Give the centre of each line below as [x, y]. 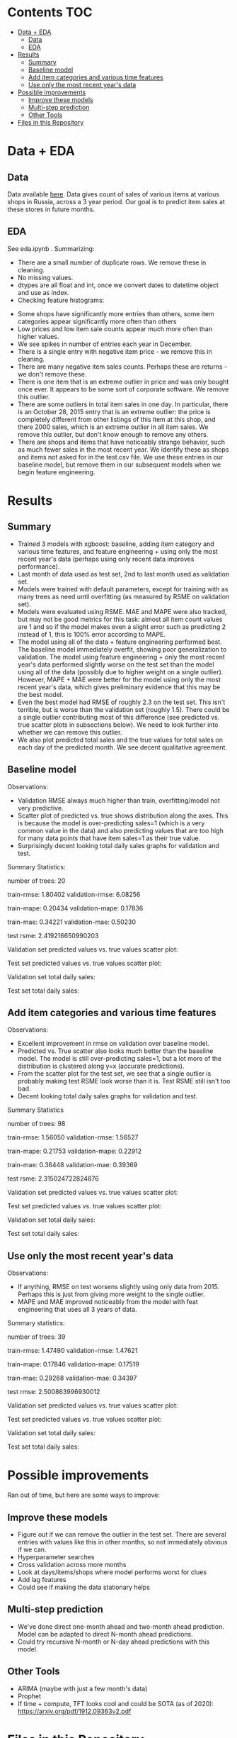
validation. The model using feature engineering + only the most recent [121, 657]
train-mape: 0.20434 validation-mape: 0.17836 [75, 908]
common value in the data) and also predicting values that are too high [121, 830]
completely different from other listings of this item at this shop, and [116, 419]
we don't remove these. [52, 374]
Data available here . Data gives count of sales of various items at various [114, 194]
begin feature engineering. [56, 472]
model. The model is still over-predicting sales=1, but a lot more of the [119, 1059]
